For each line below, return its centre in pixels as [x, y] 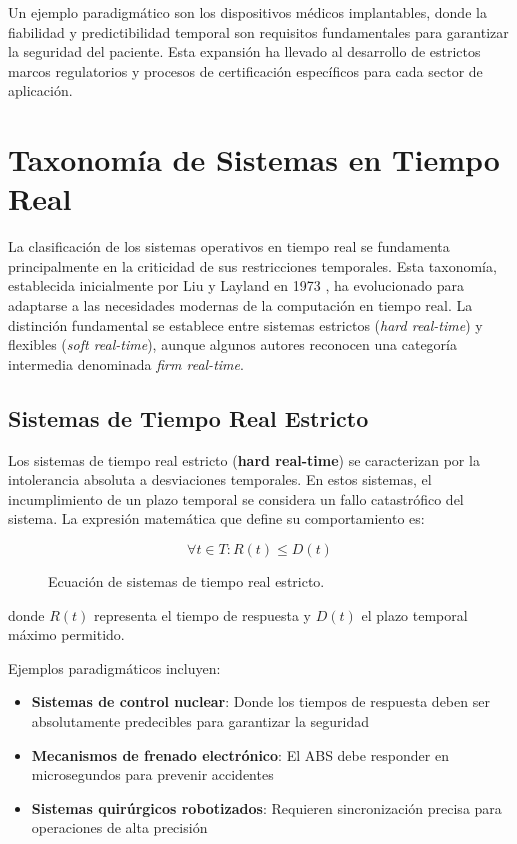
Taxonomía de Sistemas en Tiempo [254, 159]
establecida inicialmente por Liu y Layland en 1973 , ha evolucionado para [236, 285]
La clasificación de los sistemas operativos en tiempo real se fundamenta [229, 246]
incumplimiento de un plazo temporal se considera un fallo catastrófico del [236, 498]
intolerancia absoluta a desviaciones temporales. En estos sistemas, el [220, 479]
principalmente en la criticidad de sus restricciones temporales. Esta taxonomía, [252, 265]
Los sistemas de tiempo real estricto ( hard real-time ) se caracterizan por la [244, 459]
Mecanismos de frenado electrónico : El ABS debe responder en [240, 754]
